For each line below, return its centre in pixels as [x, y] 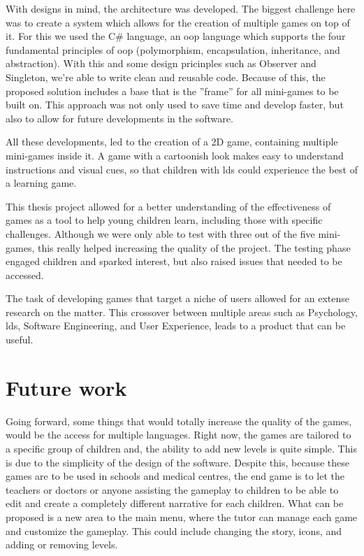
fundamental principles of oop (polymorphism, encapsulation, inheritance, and [173, 49]
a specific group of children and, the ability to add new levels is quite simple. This [181, 448]
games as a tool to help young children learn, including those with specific [164, 220]
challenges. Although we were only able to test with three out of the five [160, 233]
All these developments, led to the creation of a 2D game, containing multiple [172, 142]
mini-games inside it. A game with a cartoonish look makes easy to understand [175, 155]
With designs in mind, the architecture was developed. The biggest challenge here [181, 8]
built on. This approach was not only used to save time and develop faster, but [175, 105]
